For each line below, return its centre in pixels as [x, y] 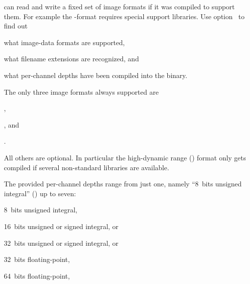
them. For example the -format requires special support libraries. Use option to [124, 16]
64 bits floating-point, [37, 275]
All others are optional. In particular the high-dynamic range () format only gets [125, 157]
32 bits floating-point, [37, 259]
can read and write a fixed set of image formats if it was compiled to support [119, 6]
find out [16, 26]
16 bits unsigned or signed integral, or [61, 226]
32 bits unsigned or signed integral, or [61, 243]
